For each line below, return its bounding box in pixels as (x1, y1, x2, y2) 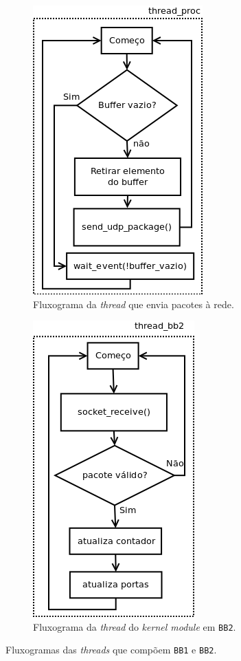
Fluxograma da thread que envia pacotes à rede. (33, 296, 234, 311)
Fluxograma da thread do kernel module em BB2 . (33, 619, 236, 633)
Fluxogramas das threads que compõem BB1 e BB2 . (5, 642, 217, 657)
